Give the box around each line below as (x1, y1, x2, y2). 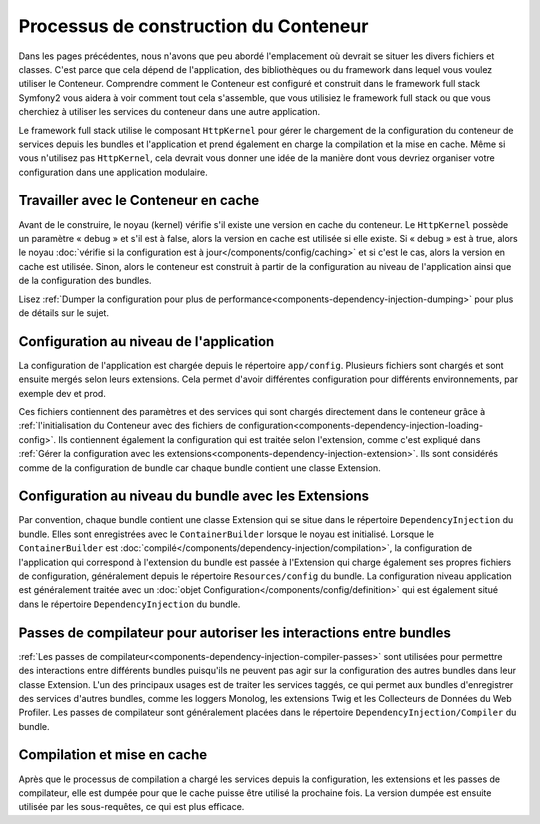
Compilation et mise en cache (18, 746, 208, 764)
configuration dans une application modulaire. (18, 166, 209, 178)
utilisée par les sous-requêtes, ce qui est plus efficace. (18, 801, 245, 813)
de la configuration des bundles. (18, 275, 152, 287)
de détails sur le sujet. (18, 306, 110, 319)
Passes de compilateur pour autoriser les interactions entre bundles (18, 624, 452, 641)
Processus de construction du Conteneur (18, 15, 369, 37)
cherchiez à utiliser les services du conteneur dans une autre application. (18, 106, 320, 118)
